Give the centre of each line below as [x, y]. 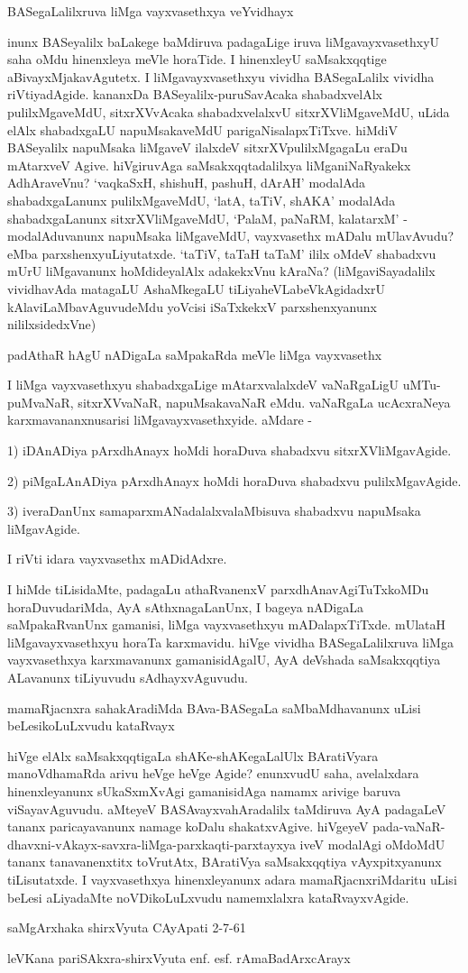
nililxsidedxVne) [52, 324]
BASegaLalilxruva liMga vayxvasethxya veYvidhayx [151, 11]
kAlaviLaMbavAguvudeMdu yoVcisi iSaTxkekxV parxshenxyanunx [192, 306]
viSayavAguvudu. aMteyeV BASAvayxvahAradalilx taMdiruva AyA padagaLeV [227, 808]
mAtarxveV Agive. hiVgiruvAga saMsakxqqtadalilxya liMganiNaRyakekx [209, 165]
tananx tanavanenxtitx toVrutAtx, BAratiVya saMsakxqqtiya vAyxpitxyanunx [225, 862]
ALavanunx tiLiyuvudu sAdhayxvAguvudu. [128, 677]
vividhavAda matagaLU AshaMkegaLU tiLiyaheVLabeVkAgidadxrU [197, 288]
